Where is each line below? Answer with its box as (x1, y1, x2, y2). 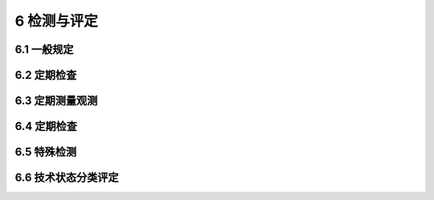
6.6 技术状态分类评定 (14, 171, 120, 185)
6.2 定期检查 (14, 68, 77, 82)
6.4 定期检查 (14, 120, 78, 133)
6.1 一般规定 (14, 43, 74, 56)
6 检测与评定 (14, 12, 98, 30)
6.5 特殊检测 (14, 145, 76, 159)
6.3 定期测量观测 (14, 94, 98, 108)
